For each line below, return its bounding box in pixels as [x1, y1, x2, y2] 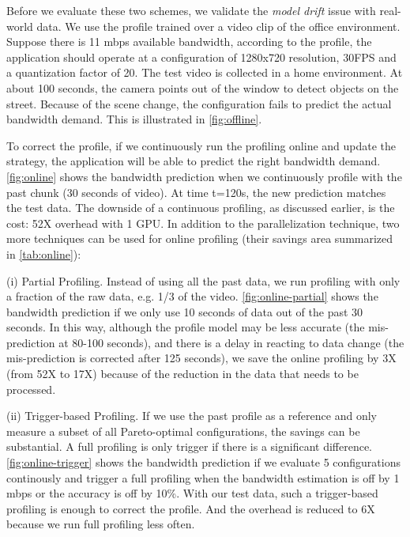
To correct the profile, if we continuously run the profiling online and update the [6, 137, 397, 153]
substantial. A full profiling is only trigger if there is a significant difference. [6, 438, 373, 455]
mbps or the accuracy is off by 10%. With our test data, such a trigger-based [6, 485, 378, 501]
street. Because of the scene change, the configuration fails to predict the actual [6, 95, 392, 112]
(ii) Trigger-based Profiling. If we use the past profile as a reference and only [6, 407, 377, 424]
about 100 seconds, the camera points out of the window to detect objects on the [6, 79, 399, 96]
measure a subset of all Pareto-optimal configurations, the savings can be [6, 422, 360, 439]
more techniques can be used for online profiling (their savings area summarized [6, 230, 393, 247]
